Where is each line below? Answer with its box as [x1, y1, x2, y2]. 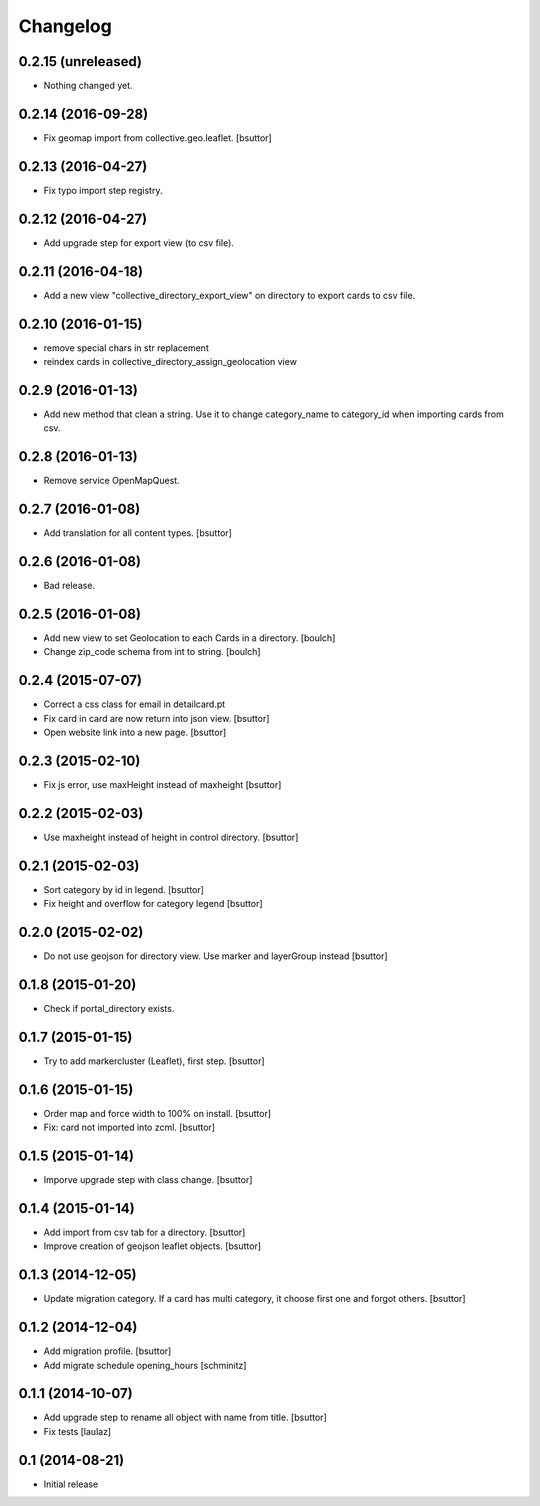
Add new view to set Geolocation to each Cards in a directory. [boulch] [43, 631, 336, 644]
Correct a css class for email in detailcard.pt [43, 698, 226, 710]
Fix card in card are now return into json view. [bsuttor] [43, 712, 270, 724]
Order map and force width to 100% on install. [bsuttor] [43, 1107, 272, 1119]
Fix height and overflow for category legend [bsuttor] [43, 898, 264, 910]
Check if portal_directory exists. [43, 1002, 175, 1014]
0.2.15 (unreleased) [18, 53, 143, 70]
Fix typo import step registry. [43, 184, 163, 196]
